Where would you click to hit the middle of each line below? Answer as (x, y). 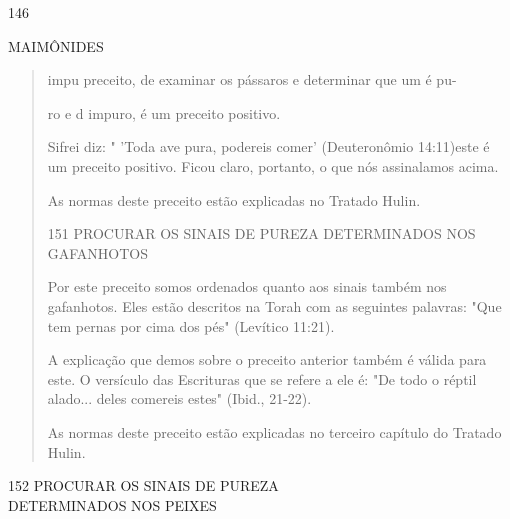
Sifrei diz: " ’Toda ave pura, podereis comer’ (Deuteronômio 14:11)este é (268, 146)
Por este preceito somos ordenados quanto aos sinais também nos (247, 286)
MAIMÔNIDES (56, 45)
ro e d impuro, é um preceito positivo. (164, 112)
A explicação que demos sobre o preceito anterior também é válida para (267, 359)
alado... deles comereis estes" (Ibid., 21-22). (179, 398)
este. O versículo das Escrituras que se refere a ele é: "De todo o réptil (262, 378)
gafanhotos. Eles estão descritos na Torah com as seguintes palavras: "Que (274, 305)
